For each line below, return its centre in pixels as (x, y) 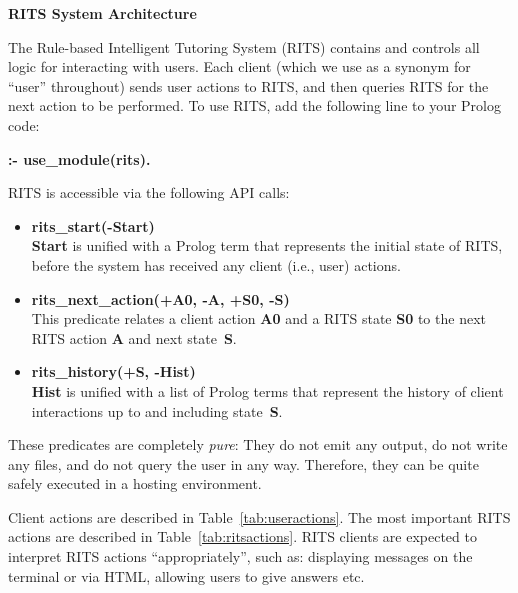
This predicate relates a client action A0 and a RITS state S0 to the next (258, 318)
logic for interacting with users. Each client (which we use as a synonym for (239, 66)
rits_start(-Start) (93, 225)
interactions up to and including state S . (157, 410)
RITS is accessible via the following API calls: (149, 192)
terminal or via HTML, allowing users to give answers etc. (186, 575)
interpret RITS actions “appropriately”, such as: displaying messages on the (240, 556)
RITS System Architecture (102, 13)
